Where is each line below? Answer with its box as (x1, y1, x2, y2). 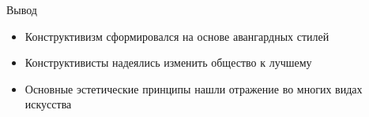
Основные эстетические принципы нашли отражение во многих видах (24, 80, 363, 97)
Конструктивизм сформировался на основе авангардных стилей (24, 27, 329, 44)
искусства (24, 96, 72, 112)
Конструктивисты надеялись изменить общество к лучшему (24, 54, 312, 71)
